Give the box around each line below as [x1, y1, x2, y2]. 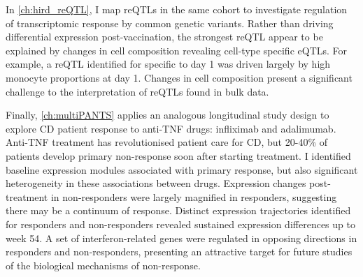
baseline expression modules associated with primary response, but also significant [6, 162, 358, 177]
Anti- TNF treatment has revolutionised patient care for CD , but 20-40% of [6, 135, 327, 149]
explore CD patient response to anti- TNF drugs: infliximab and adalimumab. [6, 121, 336, 135]
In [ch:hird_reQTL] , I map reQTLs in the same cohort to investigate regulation [6, 2, 348, 16]
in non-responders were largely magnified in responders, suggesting [50, 189, 337, 204]
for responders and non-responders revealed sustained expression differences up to [6, 216, 355, 231]
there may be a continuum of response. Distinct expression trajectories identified [6, 203, 351, 218]
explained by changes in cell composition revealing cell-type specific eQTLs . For [6, 43, 348, 57]
